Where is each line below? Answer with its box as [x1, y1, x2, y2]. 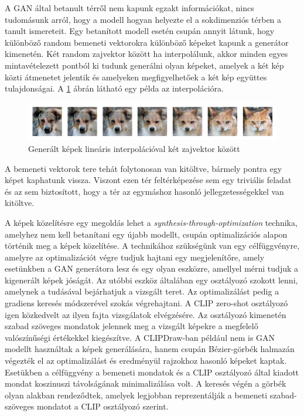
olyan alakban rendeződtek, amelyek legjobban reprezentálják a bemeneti [5, 388, 268, 401]
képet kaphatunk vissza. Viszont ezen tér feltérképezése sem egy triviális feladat [5, 174, 292, 186]
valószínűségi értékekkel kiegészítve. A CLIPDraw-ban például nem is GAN [5, 331, 275, 343]
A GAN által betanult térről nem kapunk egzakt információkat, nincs [5, 2, 254, 13]
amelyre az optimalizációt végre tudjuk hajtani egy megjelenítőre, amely [5, 251, 265, 263]
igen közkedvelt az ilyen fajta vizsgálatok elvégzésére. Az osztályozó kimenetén [5, 308, 286, 320]
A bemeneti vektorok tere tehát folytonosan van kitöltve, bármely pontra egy [5, 162, 282, 174]
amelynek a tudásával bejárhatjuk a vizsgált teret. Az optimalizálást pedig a [5, 285, 279, 297]
